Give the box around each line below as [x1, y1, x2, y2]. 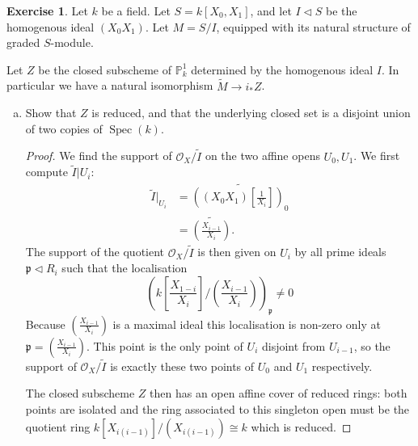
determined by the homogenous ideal [191, 61, 374, 78]
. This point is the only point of [87, 337, 243, 354]
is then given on [197, 243, 277, 260]
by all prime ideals [294, 243, 386, 260]
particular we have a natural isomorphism [6, 77, 213, 94]
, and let [250, 2, 292, 19]
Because [25, 315, 65, 332]
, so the [353, 337, 391, 354]
